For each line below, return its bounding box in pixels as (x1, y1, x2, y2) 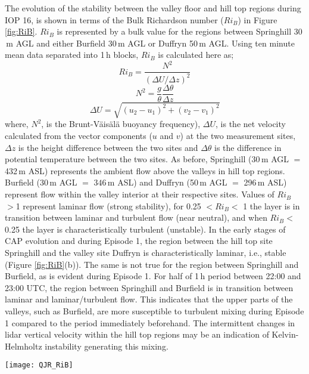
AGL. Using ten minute (208, 36, 295, 49)
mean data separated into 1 (5, 48, 105, 61)
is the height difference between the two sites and (18, 141, 198, 153)
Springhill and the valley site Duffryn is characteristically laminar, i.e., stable (5, 246, 286, 259)
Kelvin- (271, 328, 299, 341)
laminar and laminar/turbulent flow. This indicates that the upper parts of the (5, 293, 293, 305)
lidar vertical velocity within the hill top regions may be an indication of (5, 328, 269, 341)
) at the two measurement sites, (180, 129, 296, 142)
